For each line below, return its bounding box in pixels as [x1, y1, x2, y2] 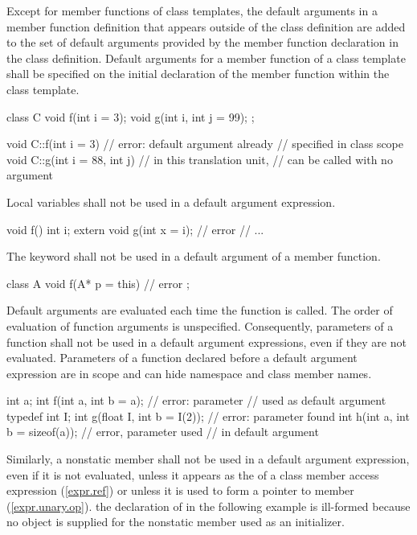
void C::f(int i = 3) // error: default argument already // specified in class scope [6, 135, 404, 152]
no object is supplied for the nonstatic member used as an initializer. [6, 513, 345, 530]
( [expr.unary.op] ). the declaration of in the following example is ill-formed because [6, 497, 411, 514]
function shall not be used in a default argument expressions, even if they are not [6, 333, 407, 350]
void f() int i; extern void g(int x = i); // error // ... [6, 220, 264, 237]
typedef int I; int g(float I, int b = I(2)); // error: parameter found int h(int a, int [6, 407, 410, 424]
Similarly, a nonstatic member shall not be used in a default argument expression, [6, 451, 410, 467]
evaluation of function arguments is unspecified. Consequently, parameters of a [6, 317, 394, 334]
